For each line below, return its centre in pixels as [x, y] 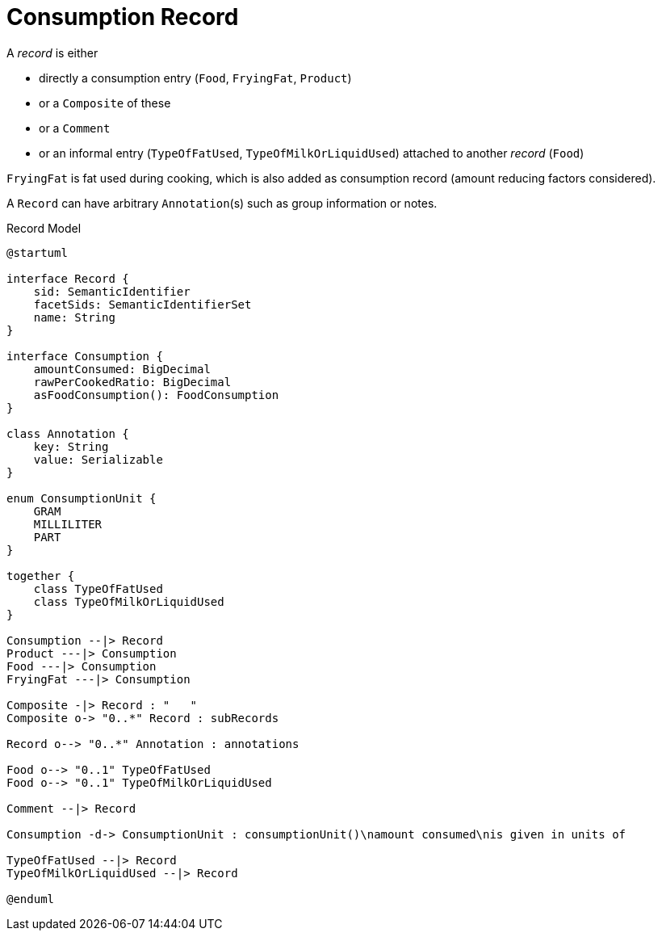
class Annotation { [68, 433]
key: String [71, 446]
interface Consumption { [85, 356]
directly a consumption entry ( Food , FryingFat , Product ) [195, 78]
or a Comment [75, 128]
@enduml [31, 899]
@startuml [37, 252]
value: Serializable [98, 459]
